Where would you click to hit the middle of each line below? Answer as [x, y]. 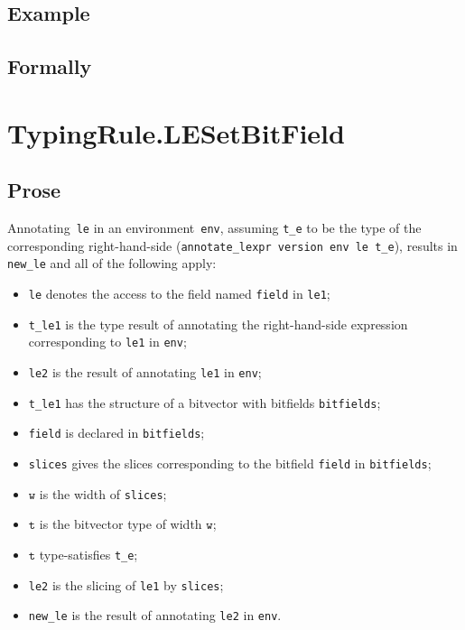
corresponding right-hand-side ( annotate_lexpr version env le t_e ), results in [232, 245]
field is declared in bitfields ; [116, 433]
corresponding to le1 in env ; [107, 342]
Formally [50, 66]
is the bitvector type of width [121, 524]
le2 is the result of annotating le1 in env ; [145, 372]
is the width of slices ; [103, 493]
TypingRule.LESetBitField [176, 132]
